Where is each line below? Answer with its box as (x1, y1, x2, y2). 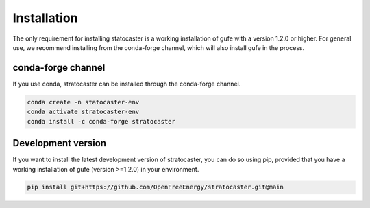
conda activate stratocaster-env (27, 108, 140, 116)
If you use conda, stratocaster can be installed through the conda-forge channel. (12, 80, 241, 88)
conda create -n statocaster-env (27, 98, 140, 106)
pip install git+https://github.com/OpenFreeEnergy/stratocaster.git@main (27, 183, 284, 192)
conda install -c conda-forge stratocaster (27, 117, 176, 125)
